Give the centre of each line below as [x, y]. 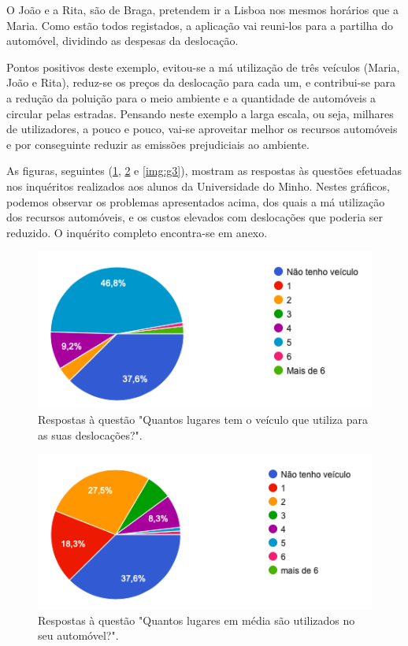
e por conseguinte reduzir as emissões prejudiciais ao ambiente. [158, 144]
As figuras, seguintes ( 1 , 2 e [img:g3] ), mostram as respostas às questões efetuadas [204, 171]
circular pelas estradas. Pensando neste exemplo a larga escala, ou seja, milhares [200, 113]
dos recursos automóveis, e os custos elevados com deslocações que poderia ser [195, 217]
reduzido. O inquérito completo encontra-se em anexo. [137, 232]
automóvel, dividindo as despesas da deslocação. [122, 41]
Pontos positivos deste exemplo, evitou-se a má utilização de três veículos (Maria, [203, 67]
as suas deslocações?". [90, 434]
